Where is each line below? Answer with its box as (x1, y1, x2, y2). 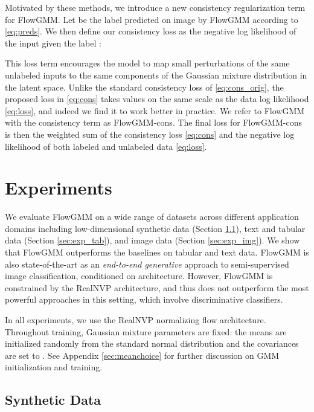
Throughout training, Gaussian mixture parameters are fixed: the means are (5, 325, 287, 338)
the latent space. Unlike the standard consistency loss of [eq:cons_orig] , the (5, 80, 284, 93)
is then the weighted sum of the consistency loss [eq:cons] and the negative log (5, 127, 295, 140)
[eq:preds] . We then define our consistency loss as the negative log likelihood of (5, 25, 296, 37)
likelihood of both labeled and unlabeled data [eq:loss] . (5, 140, 207, 152)
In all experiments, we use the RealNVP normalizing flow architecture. (5, 314, 266, 326)
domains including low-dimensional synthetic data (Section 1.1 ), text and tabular (5, 222, 306, 234)
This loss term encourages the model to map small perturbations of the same (5, 57, 290, 69)
